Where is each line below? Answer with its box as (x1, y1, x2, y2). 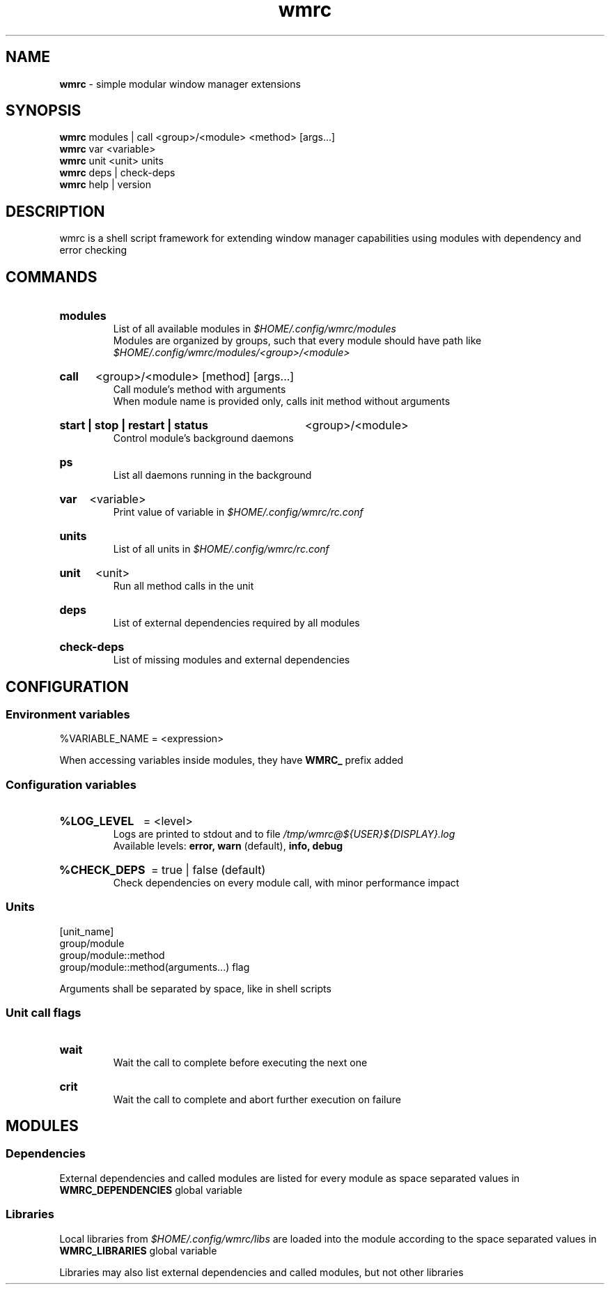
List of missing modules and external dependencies (113, 654, 350, 666)
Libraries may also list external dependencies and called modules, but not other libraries (59, 1266, 464, 1278)
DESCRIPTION (6, 202, 105, 220)
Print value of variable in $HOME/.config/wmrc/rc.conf (113, 506, 363, 519)
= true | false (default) (150, 863, 266, 877)
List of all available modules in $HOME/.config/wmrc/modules (113, 323, 396, 335)
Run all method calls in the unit (113, 580, 254, 592)
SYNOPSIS (6, 102, 81, 120)
